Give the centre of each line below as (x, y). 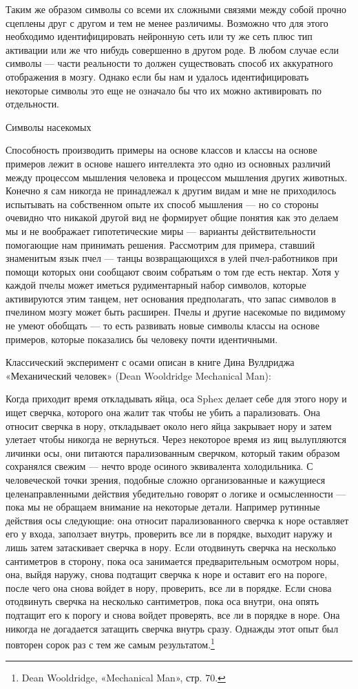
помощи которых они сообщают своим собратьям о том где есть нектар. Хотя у (172, 271)
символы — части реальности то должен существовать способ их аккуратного (169, 63)
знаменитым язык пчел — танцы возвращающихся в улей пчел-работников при (172, 258)
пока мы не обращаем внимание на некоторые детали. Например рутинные (163, 507)
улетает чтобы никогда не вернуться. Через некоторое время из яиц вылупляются (176, 439)
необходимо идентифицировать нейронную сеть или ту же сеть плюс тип (159, 36)
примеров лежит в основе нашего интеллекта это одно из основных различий (168, 163)
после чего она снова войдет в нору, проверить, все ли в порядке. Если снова (169, 587)
